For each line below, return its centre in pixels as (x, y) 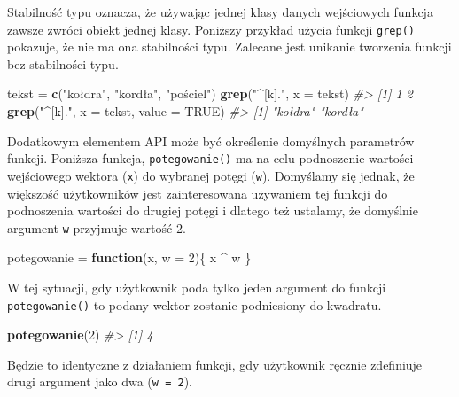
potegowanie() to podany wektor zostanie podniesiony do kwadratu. (194, 304)
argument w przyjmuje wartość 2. (97, 227)
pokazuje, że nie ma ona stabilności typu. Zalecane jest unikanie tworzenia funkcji (229, 47)
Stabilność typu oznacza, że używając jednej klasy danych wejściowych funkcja (220, 12)
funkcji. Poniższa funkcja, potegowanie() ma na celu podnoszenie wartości (210, 158)
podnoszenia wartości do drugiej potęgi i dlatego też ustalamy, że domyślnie (213, 210)
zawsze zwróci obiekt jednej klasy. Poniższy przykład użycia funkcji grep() (211, 29)
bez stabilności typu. (63, 63)
